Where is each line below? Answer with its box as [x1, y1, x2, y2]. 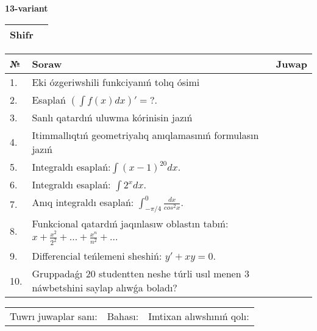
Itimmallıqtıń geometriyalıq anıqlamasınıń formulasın [32, 127, 259, 142]
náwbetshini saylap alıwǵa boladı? [32, 280, 177, 295]
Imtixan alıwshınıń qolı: [148, 309, 249, 324]
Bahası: [107, 309, 139, 324]
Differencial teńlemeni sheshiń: [32, 249, 162, 263]
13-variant [5, 2, 48, 14]
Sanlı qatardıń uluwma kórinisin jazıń [32, 110, 193, 124]
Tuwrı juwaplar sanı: [10, 309, 98, 324]
